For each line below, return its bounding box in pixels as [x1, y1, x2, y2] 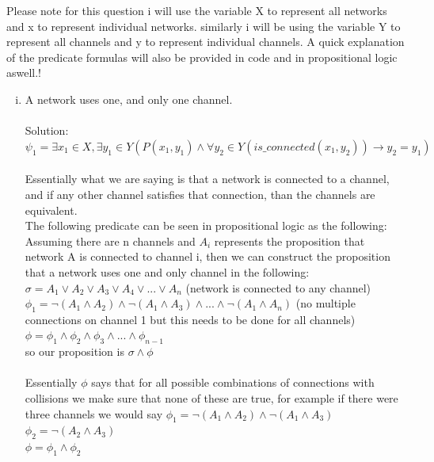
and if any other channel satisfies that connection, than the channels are [25, 185, 375, 202]
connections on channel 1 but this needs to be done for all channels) [25, 311, 356, 327]
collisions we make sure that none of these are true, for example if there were [25, 390, 398, 407]
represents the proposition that [214, 232, 365, 249]
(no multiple [295, 295, 356, 311]
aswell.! [6, 64, 42, 81]
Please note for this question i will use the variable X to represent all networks [6, 2, 387, 18]
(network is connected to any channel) [185, 279, 371, 296]
